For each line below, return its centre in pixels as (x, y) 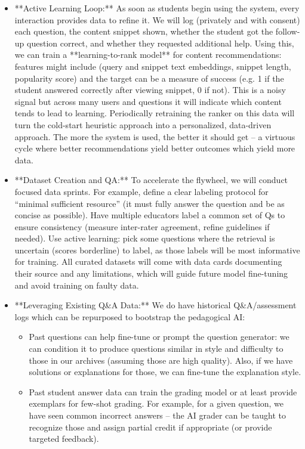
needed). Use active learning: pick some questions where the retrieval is (145, 238)
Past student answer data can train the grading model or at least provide (163, 391)
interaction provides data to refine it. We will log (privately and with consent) (157, 19)
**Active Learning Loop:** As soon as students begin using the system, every (157, 8)
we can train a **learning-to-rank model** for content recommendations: (148, 55)
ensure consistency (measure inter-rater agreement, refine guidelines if (142, 226)
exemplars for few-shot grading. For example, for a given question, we (156, 403)
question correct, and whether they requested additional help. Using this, (161, 43)
